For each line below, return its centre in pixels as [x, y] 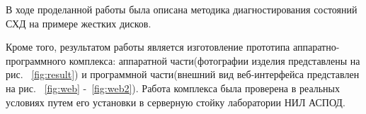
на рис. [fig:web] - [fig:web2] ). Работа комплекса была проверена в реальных [173, 88]
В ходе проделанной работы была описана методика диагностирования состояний [182, 9]
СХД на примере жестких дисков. [79, 23]
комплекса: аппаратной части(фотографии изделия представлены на [215, 60]
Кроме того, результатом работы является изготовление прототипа [148, 47]
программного [36, 60]
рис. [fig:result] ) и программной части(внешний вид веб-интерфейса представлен [183, 74]
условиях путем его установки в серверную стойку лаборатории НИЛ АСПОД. [176, 102]
